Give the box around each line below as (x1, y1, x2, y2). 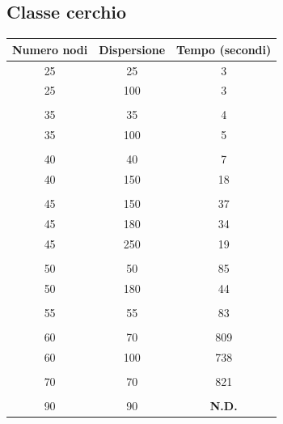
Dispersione (99, 40, 166, 57)
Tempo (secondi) (176, 40, 272, 57)
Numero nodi (12, 40, 88, 57)
